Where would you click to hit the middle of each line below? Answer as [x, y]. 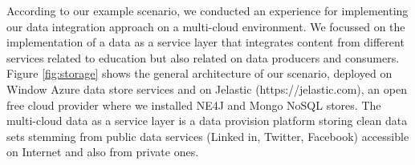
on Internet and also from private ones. [103, 152]
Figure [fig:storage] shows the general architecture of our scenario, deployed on [199, 73]
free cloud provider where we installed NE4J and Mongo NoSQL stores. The [194, 105]
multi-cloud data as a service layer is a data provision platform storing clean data [207, 121]
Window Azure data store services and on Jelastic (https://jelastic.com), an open [207, 89]
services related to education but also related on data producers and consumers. [203, 57]
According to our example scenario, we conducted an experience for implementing [207, 10]
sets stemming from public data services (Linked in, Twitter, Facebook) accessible [208, 136]
